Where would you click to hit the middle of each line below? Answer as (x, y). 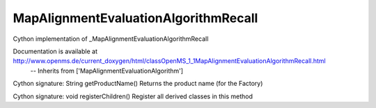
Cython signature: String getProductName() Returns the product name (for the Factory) (138, 84)
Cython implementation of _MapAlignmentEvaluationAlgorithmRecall (111, 39)
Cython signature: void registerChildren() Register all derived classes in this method (133, 96)
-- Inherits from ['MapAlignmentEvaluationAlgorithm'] (107, 71)
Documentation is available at (55, 51)
